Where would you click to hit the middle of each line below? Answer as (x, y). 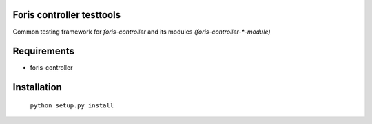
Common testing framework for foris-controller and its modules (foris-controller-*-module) (142, 32)
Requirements (44, 51)
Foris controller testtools (66, 15)
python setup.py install (72, 105)
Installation (37, 87)
